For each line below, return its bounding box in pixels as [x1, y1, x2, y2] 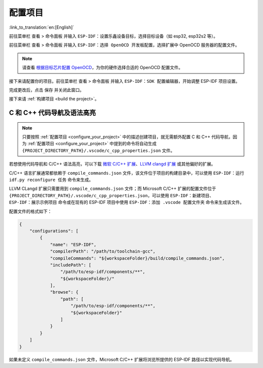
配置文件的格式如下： [9, 208, 52, 214]
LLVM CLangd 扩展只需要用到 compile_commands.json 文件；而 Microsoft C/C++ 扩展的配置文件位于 [9, 185, 216, 192]
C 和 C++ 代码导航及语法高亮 [9, 109, 96, 117]
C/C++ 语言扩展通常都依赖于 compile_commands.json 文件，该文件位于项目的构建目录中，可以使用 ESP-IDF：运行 [9, 170, 244, 176]
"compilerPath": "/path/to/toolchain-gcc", [50, 249, 156, 254]
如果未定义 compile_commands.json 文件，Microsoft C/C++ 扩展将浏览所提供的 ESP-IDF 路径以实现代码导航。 [9, 356, 235, 362]
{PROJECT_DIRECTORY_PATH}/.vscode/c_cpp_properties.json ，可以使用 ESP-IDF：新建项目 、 [9, 192, 214, 198]
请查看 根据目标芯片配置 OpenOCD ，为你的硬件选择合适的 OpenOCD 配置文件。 [22, 65, 183, 71]
